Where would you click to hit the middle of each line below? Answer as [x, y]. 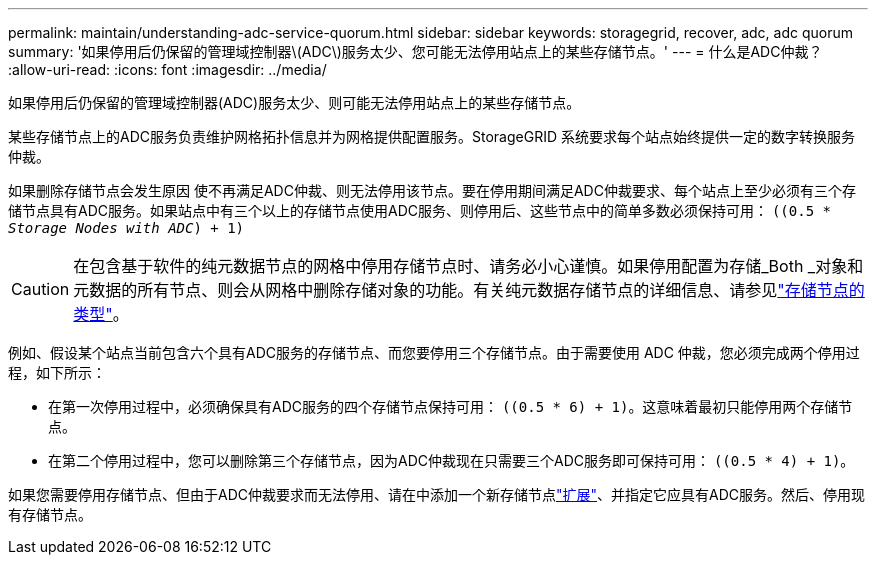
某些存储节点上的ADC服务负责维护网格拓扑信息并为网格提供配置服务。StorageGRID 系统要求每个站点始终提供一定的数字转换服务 [431, 136]
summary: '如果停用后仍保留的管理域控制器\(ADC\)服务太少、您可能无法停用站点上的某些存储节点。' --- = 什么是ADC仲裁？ [415, 51]
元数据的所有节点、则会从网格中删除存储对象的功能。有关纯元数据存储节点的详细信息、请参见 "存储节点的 [469, 290]
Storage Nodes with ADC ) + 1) [126, 228]
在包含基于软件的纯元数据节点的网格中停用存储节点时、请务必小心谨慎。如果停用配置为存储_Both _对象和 [468, 266]
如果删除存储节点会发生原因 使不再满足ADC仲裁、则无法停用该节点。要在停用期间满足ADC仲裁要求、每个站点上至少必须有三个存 [432, 190]
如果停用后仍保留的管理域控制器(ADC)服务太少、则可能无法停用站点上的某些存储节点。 [294, 102]
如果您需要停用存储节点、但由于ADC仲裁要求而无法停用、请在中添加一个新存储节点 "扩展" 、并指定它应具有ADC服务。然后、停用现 [437, 494]
